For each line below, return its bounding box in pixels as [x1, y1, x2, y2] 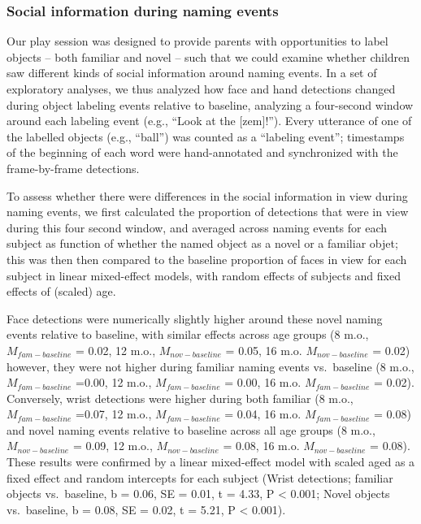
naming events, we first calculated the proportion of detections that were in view [7, 203, 409, 220]
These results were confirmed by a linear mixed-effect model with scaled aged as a [7, 453, 415, 470]
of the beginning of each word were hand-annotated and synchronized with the [7, 144, 398, 161]
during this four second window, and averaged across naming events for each [7, 219, 388, 236]
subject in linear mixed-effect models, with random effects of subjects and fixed [7, 266, 401, 284]
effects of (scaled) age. [7, 283, 116, 300]
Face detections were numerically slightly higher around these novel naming [7, 310, 383, 327]
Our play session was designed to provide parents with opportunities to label [7, 32, 388, 50]
